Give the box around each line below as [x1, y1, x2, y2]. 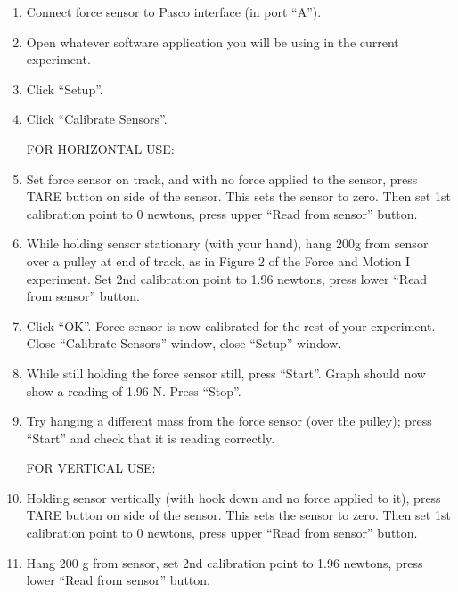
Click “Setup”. [26, 79, 103, 98]
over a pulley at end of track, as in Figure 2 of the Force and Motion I [26, 251, 411, 270]
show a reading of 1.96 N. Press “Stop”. [26, 381, 241, 400]
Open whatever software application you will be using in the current [26, 32, 399, 51]
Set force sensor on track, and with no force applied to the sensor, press [26, 169, 418, 188]
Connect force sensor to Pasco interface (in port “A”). [26, 3, 322, 20]
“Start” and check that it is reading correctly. [26, 428, 275, 447]
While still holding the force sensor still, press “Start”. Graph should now [26, 363, 426, 382]
